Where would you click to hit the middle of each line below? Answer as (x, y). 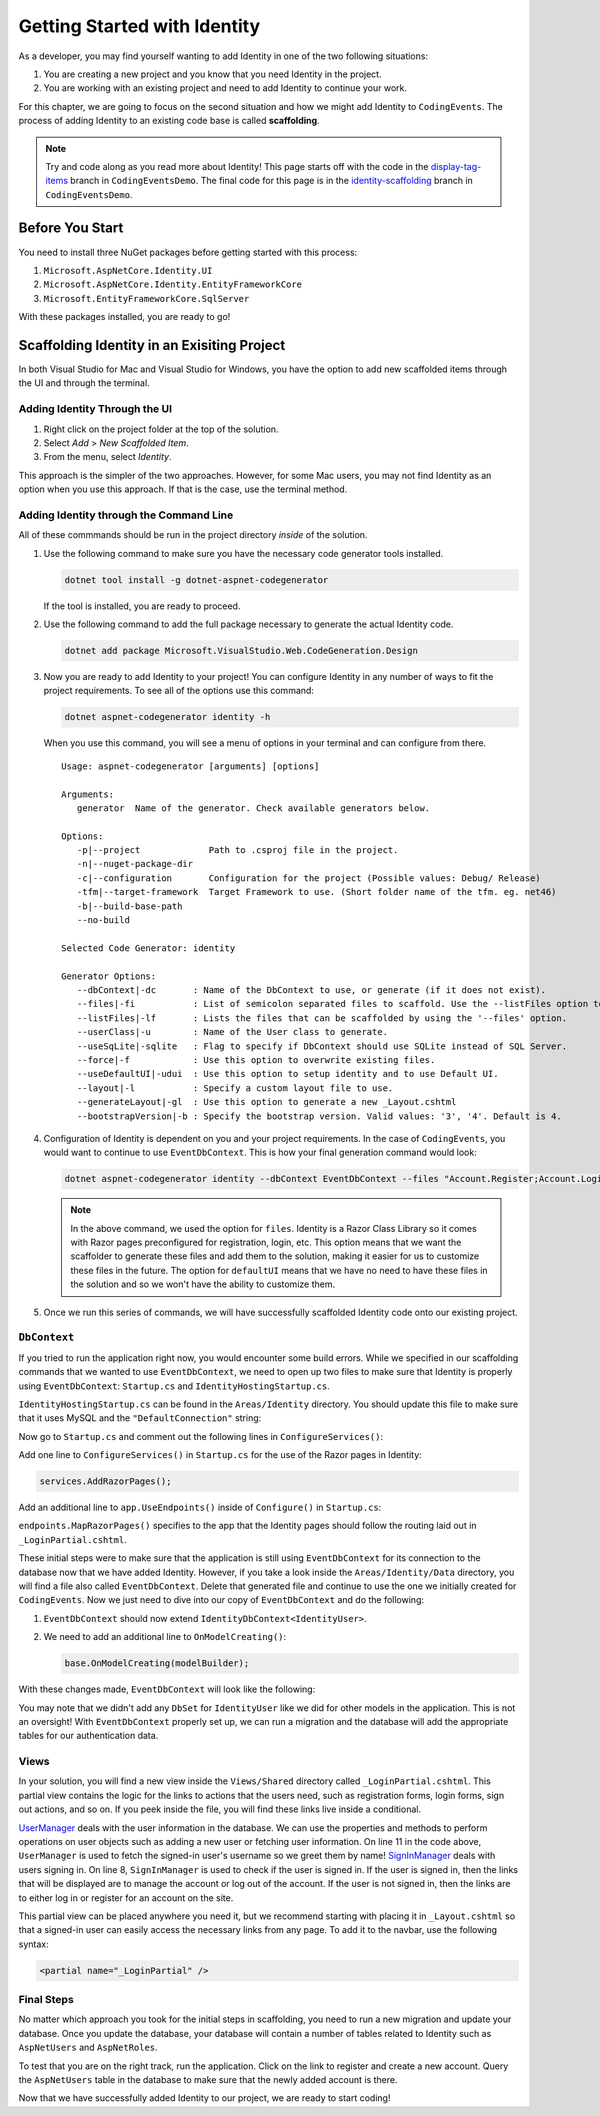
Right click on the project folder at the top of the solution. (161, 429)
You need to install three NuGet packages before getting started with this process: (188, 252)
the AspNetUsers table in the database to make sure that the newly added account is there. (208, 2080)
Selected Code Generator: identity (148, 948)
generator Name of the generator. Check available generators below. (253, 808)
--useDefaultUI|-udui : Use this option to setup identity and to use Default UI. (287, 1074)
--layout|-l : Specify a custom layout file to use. (235, 1088)
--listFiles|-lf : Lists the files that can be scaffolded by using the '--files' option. (322, 1018)
